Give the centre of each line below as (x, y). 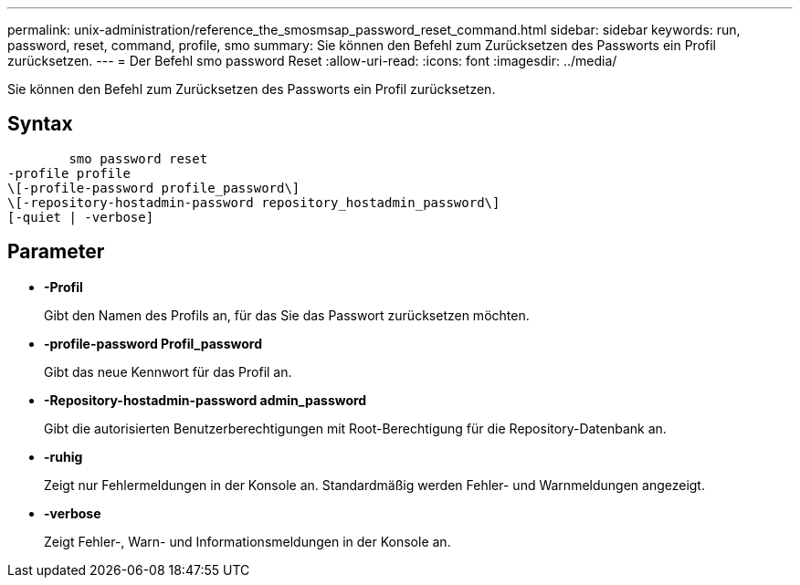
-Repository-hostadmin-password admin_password (205, 400)
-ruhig (63, 456)
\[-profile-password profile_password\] (154, 188)
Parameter (56, 252)
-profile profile (69, 173)
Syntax (40, 124)
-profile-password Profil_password (153, 343)
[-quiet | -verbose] (81, 217)
